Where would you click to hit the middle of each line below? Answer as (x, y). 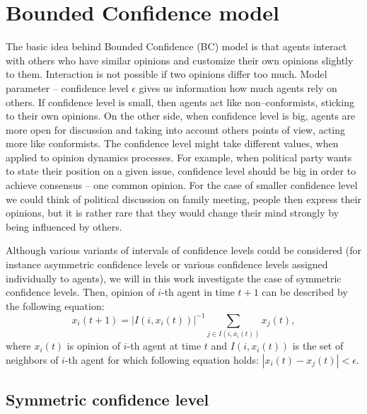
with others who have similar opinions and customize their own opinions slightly (180, 60)
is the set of (318, 346)
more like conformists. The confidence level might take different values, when (172, 143)
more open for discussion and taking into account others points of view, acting (176, 129)
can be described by (305, 292)
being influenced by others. (64, 226)
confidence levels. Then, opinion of (80, 292)
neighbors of (32, 359)
